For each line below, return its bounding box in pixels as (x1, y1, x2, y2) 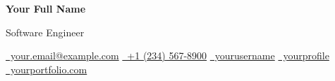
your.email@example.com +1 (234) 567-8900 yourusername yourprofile (10, 48, 329, 63)
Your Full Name (6, 1, 86, 15)
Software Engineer (6, 24, 85, 39)
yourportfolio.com (10, 61, 87, 76)
